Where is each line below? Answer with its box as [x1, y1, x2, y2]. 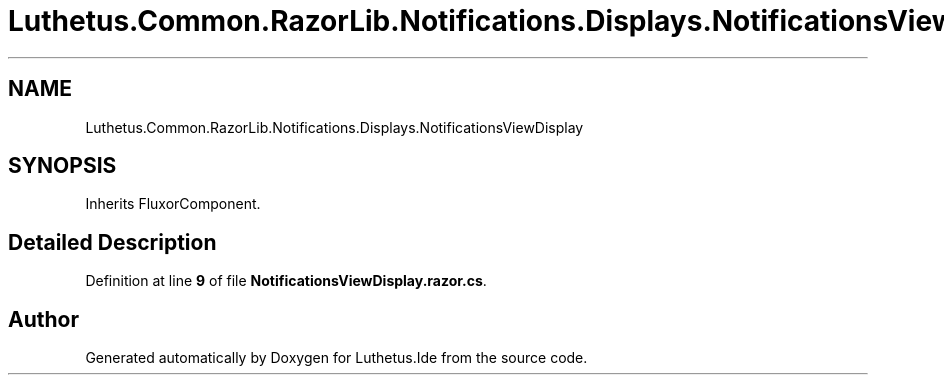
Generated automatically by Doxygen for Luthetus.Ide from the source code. [85, 349, 588, 367]
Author [8, 306, 79, 332]
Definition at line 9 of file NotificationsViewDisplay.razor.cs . [85, 272, 487, 290]
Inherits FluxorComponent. [85, 195, 261, 213]
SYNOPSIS [8, 153, 117, 179]
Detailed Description [8, 229, 217, 255]
